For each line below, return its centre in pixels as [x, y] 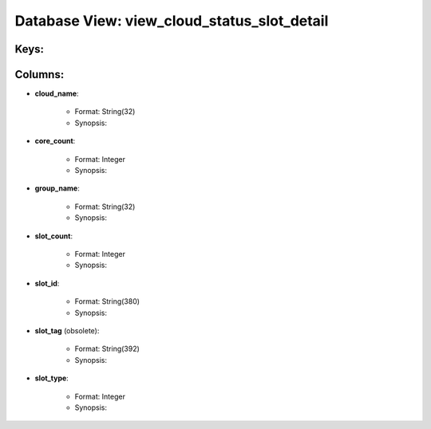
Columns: [40, 75]
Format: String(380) [107, 301]
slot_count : [54, 236]
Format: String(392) [107, 349]
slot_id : [47, 283]
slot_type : [52, 378]
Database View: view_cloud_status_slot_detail [172, 21]
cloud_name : [57, 94]
